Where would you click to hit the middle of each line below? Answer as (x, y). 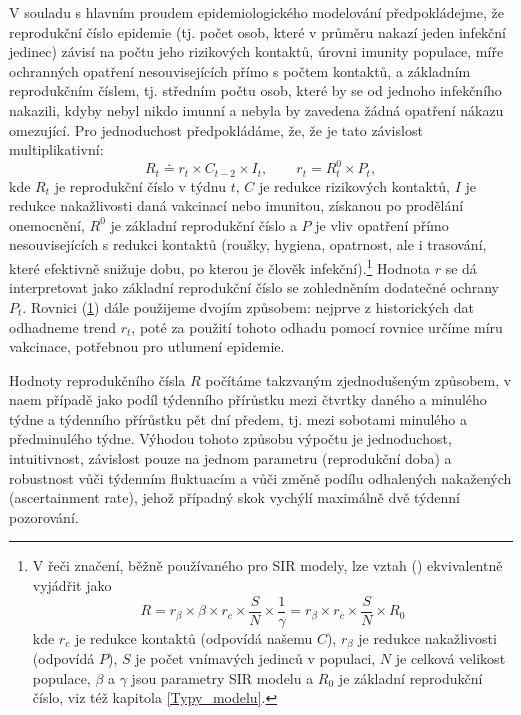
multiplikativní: (56, 149)
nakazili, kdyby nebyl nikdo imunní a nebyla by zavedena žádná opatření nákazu (256, 109)
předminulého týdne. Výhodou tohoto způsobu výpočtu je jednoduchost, (230, 438)
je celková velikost (450, 658)
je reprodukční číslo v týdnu (140, 185)
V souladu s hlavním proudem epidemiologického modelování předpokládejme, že (256, 12)
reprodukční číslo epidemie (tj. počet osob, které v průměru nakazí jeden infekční (257, 31)
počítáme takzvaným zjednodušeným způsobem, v (358, 379)
